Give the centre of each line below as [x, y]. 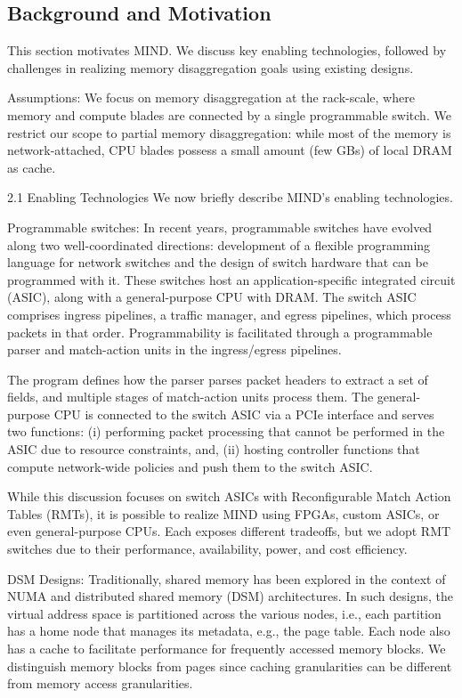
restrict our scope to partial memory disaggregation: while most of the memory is [229, 132]
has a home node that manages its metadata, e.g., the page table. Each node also [229, 631]
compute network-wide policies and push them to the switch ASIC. [190, 466]
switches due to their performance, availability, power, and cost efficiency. [207, 549]
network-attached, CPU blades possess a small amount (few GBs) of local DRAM [230, 150]
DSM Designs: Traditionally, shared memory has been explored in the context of [227, 578]
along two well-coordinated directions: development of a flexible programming [219, 244]
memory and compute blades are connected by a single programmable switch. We [229, 114]
